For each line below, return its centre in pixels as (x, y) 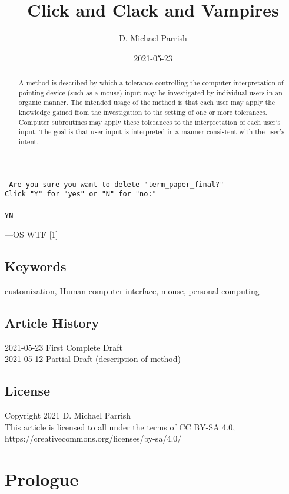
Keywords (36, 266)
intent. (29, 142)
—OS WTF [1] (31, 234)
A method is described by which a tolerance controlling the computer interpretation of (151, 83)
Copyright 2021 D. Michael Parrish (68, 415)
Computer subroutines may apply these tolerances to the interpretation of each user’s (150, 122)
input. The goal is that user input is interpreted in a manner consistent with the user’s (151, 132)
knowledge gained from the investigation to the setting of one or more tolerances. (143, 112)
